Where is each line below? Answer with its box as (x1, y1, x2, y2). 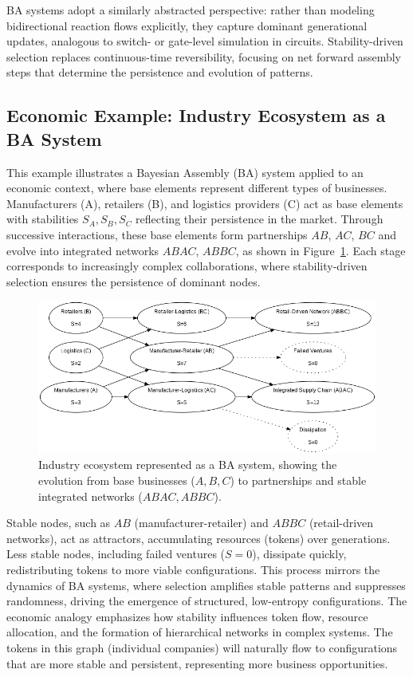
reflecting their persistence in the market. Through (136, 211, 383, 227)
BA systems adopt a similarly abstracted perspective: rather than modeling (6, 2, 375, 18)
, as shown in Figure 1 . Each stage (235, 242, 406, 258)
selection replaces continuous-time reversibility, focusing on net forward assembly (6, 48, 401, 65)
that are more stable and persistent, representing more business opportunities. (6, 655, 388, 671)
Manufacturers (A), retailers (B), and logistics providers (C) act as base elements (6, 195, 403, 211)
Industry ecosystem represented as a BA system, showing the (38, 456, 337, 473)
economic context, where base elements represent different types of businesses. (6, 179, 387, 196)
